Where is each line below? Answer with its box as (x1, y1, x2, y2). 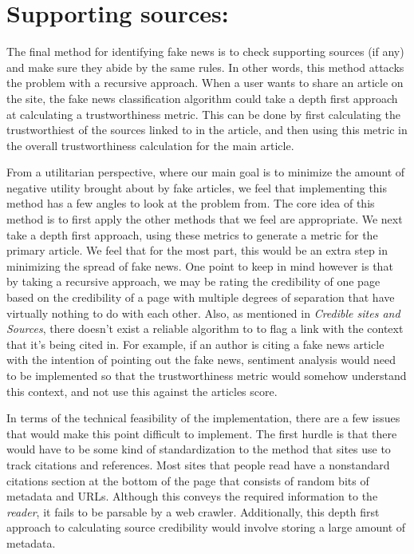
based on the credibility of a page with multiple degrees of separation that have (6, 289, 395, 306)
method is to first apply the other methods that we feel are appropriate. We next (6, 211, 403, 228)
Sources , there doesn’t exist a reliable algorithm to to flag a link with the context (6, 320, 404, 337)
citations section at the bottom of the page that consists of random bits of (6, 472, 369, 489)
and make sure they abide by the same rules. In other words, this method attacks (6, 58, 404, 75)
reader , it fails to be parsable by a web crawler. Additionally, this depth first (6, 503, 380, 520)
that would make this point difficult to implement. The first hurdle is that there (6, 425, 397, 441)
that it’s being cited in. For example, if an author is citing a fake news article (6, 335, 384, 352)
